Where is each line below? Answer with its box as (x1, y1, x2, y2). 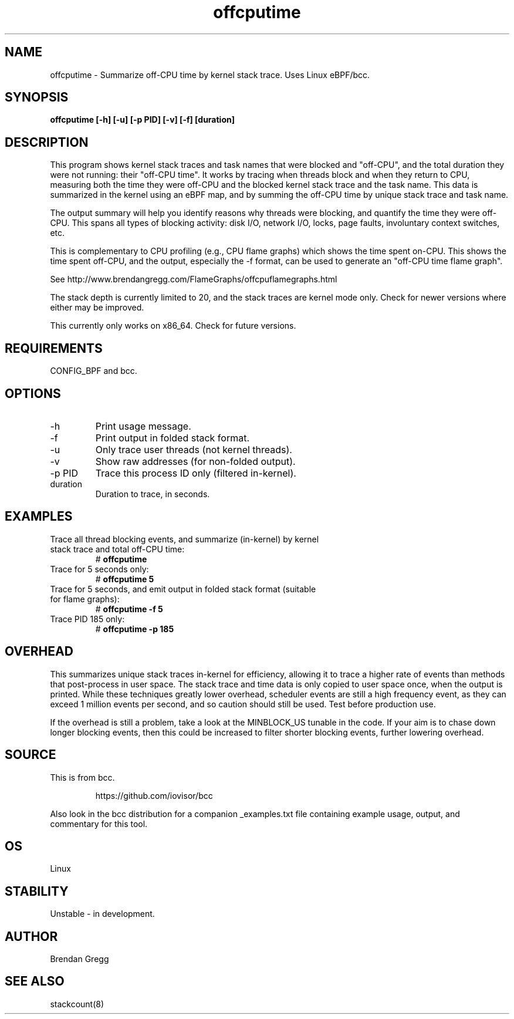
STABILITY (5, 883, 69, 899)
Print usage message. (95, 420, 191, 432)
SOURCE (5, 747, 56, 762)
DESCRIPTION (5, 134, 89, 150)
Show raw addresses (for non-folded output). (95, 455, 296, 467)
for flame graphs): (50, 593, 120, 604)
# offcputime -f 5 (95, 603, 163, 614)
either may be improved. (50, 302, 144, 313)
